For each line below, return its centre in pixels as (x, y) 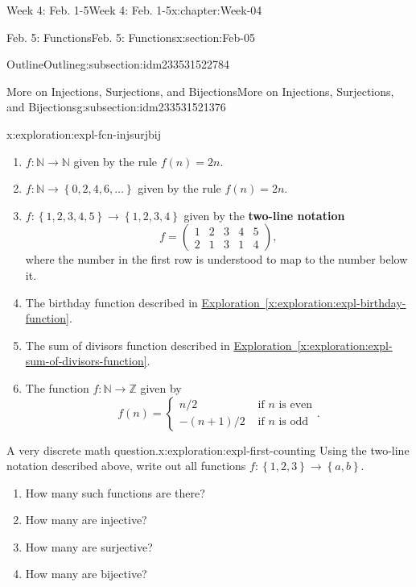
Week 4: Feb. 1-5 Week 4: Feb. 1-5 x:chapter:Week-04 (134, 10)
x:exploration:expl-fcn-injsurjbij (84, 133)
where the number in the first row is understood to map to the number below (216, 259)
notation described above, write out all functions (126, 466)
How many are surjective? (89, 546)
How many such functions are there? (115, 492)
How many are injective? (86, 520)
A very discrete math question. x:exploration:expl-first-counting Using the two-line (208, 450)
